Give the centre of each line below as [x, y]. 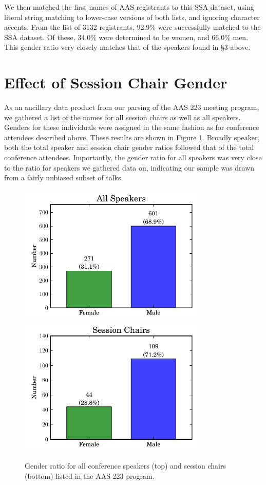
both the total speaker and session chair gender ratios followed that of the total [129, 147]
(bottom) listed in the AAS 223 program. [90, 475]
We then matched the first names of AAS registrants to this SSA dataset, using [129, 7]
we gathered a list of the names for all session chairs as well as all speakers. [122, 117]
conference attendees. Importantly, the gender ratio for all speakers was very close [133, 157]
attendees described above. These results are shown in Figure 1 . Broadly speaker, [132, 137]
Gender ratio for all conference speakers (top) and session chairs [125, 466]
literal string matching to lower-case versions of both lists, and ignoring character [132, 17]
